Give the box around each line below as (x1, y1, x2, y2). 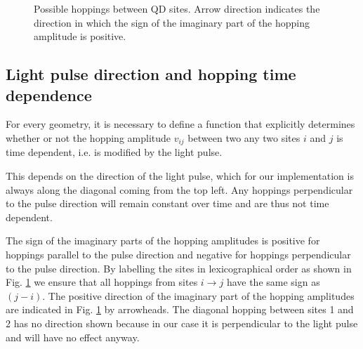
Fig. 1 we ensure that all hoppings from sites (6, 275, 198, 289)
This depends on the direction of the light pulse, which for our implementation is (6, 169, 354, 183)
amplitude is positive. (34, 29, 126, 44)
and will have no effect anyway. (6, 329, 140, 344)
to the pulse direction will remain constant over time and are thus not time (6, 196, 329, 211)
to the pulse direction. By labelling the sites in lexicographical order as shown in (6, 261, 352, 275)
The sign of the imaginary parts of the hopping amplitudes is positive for (6, 233, 320, 248)
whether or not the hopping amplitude (6, 130, 171, 145)
